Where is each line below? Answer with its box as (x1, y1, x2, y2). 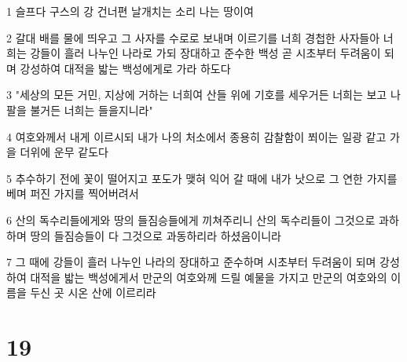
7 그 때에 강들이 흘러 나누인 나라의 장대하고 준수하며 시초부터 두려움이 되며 (6, 254, 376, 270)
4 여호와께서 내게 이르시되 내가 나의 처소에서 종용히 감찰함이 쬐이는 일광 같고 (6, 128, 387, 144)
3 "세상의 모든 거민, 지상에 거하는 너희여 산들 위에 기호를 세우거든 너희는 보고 (6, 86, 387, 103)
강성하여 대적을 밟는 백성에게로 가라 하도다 (20, 60, 231, 76)
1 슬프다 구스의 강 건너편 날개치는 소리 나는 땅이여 (6, 3, 254, 19)
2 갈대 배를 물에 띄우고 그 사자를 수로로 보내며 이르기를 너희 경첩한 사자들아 (6, 29, 380, 46)
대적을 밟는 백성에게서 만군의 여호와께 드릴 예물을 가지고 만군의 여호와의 (30, 269, 387, 285)
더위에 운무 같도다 (20, 144, 108, 160)
